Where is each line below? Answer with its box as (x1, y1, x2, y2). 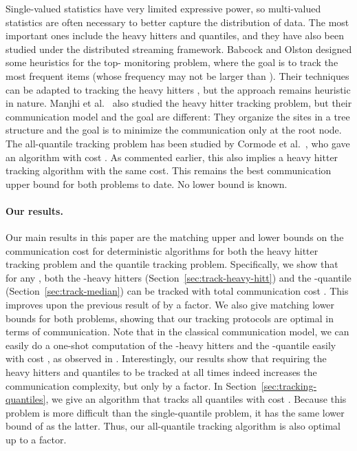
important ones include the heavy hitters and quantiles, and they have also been (6, 28, 344, 43)
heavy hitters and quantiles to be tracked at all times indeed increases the (6, 365, 317, 379)
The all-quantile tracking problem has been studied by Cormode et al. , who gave (6, 136, 350, 150)
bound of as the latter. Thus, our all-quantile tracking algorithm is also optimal (6, 419, 341, 433)
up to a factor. (6, 432, 67, 447)
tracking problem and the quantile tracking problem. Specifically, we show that (6, 257, 338, 271)
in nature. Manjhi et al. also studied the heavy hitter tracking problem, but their (6, 96, 352, 110)
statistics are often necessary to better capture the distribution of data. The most (6, 14, 349, 29)
